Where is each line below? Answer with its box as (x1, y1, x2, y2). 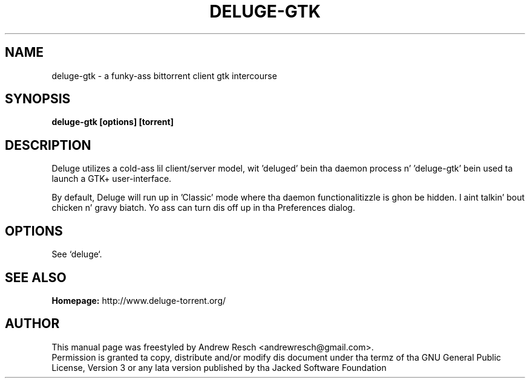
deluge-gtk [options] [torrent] (51, 117, 174, 127)
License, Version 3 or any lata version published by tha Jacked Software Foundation (51, 362, 387, 373)
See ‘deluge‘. (51, 249, 102, 260)
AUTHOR (5, 316, 60, 332)
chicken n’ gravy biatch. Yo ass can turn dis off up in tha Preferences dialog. (51, 202, 355, 213)
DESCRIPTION (5, 137, 91, 153)
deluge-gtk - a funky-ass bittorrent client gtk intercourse (51, 70, 277, 81)
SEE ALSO (5, 269, 67, 285)
